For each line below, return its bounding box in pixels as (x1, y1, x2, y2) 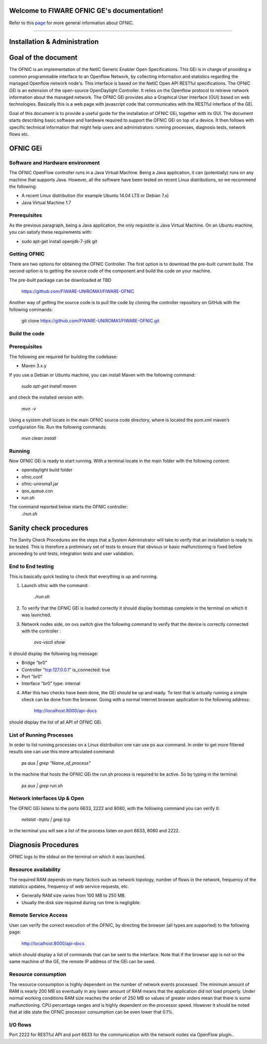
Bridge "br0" (21, 660, 47, 666)
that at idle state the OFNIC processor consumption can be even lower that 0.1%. (9, 1009, 174, 1015)
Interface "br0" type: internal (21, 680, 81, 686)
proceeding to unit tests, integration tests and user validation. (9, 551, 134, 556)
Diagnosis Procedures (9, 841, 79, 849)
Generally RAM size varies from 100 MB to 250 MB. (21, 893, 126, 899)
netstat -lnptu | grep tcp (21, 816, 71, 823)
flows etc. (9, 131, 30, 137)
